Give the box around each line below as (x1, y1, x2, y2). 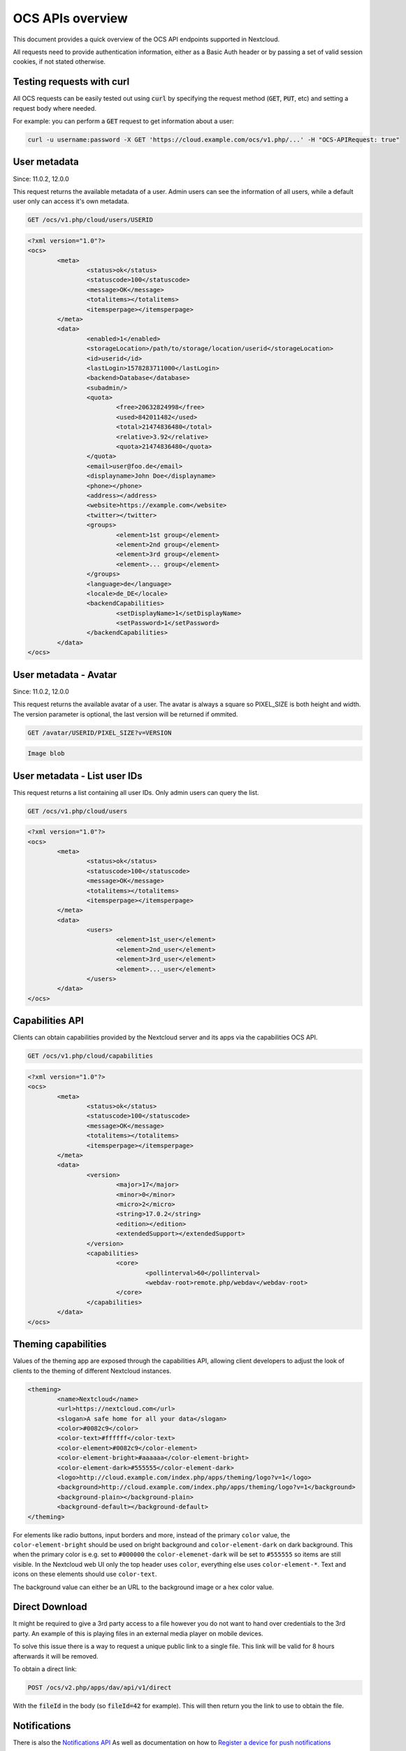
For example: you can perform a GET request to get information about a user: (13, 117, 234, 125)
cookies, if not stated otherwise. (13, 57, 106, 66)
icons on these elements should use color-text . (13, 1570, 157, 1579)
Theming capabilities (13, 1338, 108, 1350)
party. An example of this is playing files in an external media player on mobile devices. (13, 1629, 263, 1638)
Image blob (27, 749, 65, 758)
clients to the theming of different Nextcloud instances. (13, 1366, 171, 1375)
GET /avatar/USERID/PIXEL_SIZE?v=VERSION (27, 728, 172, 737)
